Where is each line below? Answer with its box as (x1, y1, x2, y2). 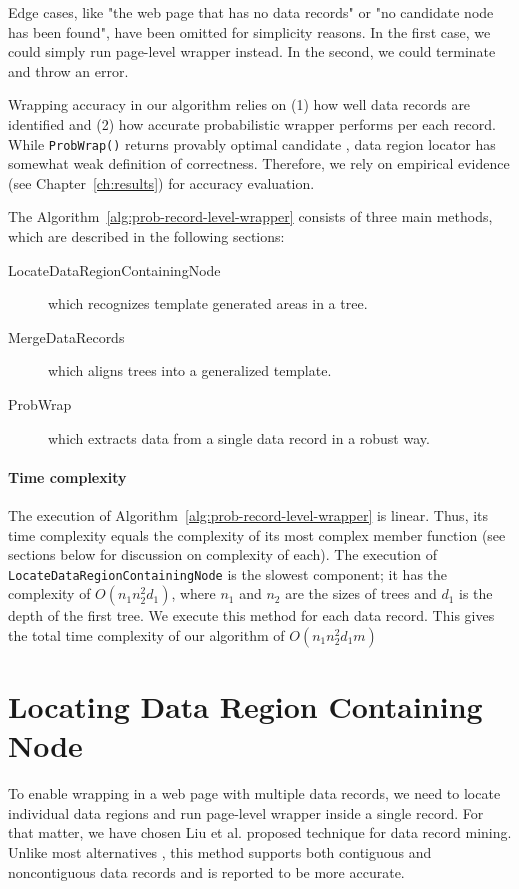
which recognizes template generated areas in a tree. (48, 293, 368, 314)
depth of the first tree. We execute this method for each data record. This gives (8, 605, 495, 626)
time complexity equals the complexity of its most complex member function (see (8, 524, 506, 545)
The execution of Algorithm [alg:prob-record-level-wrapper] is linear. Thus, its (8, 504, 489, 525)
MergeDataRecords (8, 326, 125, 347)
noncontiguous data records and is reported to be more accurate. (8, 861, 405, 882)
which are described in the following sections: (8, 226, 285, 246)
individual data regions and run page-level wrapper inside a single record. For (8, 802, 484, 823)
